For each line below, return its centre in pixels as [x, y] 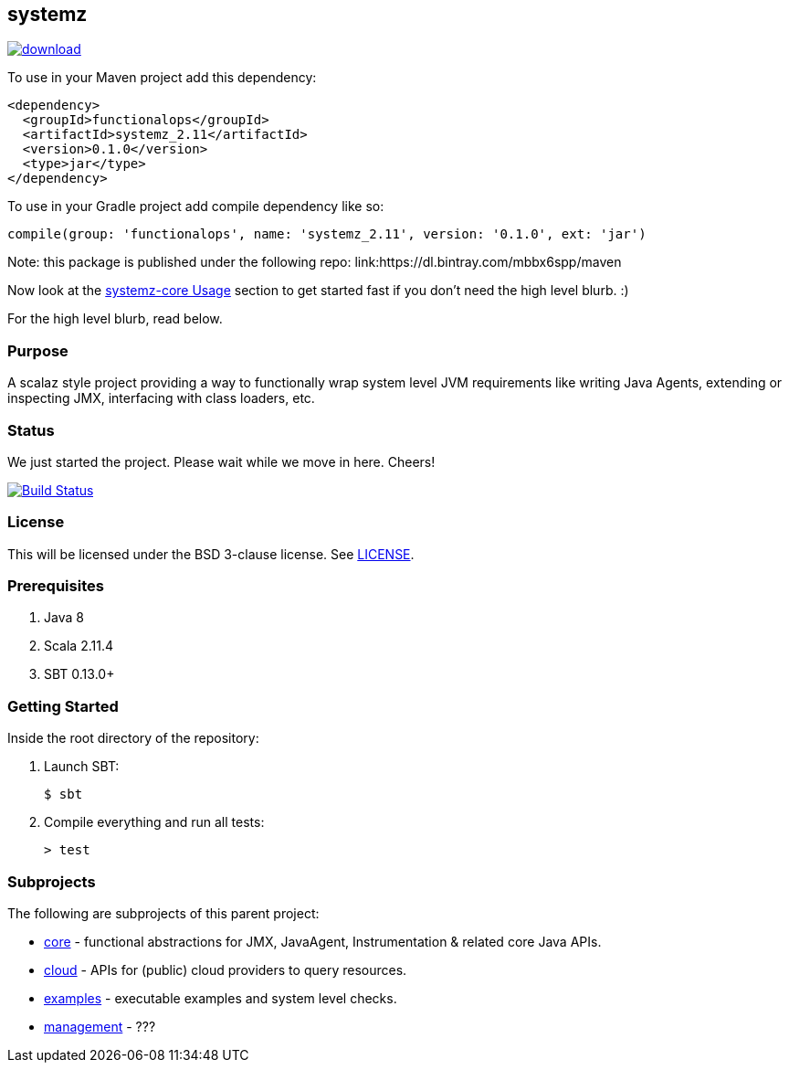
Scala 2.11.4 [79, 646]
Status [31, 430]
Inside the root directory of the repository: [133, 738]
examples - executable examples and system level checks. [221, 998]
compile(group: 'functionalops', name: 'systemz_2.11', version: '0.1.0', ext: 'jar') [327, 234]
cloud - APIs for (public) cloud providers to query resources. [226, 969]
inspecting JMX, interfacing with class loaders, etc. [161, 398]
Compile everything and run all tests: [154, 822]
